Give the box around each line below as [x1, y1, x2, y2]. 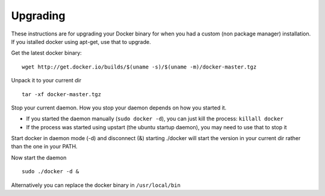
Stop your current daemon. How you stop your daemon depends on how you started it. [11, 104, 227, 111]
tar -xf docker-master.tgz [22, 91, 102, 97]
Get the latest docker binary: [11, 49, 82, 57]
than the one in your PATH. [11, 143, 78, 150]
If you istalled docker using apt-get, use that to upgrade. [11, 38, 151, 45]
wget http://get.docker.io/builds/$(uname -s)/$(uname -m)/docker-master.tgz [22, 63, 257, 70]
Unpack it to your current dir [11, 77, 82, 84]
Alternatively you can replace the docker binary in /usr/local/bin [11, 181, 181, 189]
